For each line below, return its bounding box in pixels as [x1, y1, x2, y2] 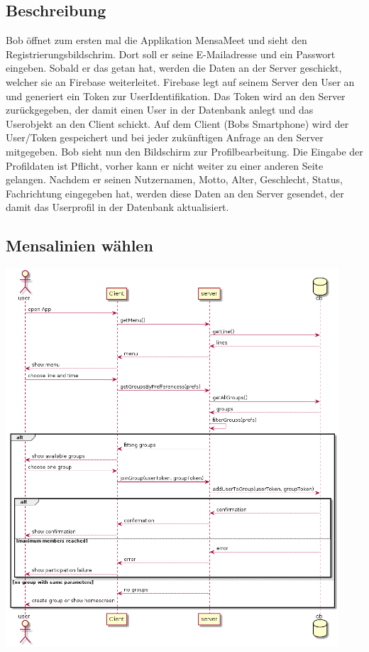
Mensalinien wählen [6, 234, 153, 256]
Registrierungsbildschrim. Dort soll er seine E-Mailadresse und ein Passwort [6, 46, 336, 61]
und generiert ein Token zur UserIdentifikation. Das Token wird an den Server [6, 88, 346, 103]
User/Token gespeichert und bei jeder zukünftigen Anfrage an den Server [6, 130, 324, 145]
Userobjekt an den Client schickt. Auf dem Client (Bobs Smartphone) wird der [6, 116, 349, 131]
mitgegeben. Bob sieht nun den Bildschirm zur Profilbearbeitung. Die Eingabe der [6, 143, 363, 158]
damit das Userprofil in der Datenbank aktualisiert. [6, 200, 229, 214]
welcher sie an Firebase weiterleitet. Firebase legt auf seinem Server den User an [6, 74, 355, 89]
